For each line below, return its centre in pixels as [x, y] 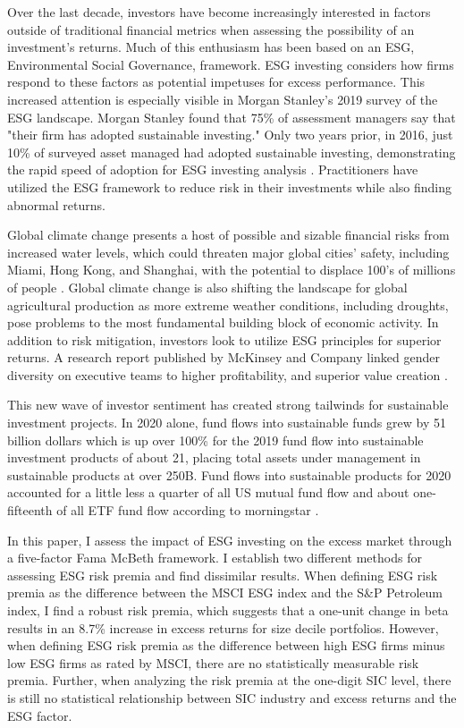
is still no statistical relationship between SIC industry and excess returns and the [232, 697]
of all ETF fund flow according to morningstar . [188, 510]
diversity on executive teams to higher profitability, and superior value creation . [228, 374]
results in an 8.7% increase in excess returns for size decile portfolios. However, [223, 627]
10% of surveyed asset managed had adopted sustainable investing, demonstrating [232, 152]
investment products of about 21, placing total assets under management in [214, 457]
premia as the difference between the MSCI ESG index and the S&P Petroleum [225, 593]
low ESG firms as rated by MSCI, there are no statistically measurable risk [213, 662]
